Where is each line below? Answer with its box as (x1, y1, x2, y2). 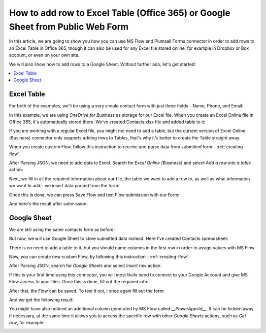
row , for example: (9, 320, 45, 326)
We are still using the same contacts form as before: (9, 227, 115, 233)
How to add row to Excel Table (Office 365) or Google (9, 7, 231, 18)
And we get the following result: (9, 297, 74, 302)
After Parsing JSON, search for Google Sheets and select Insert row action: (9, 263, 162, 268)
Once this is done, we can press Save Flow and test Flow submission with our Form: (9, 192, 180, 198)
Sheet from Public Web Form (9, 21, 129, 32)
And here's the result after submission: (9, 200, 88, 206)
